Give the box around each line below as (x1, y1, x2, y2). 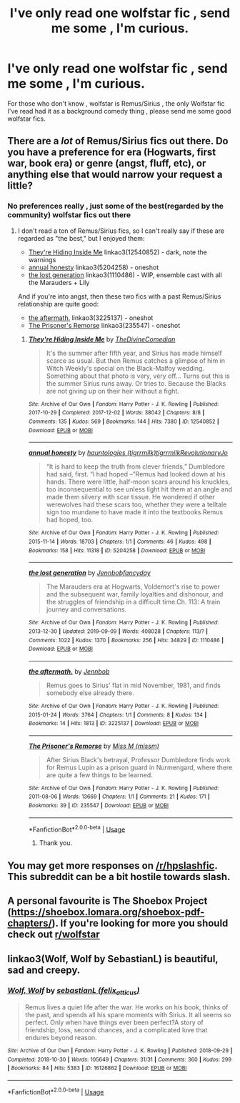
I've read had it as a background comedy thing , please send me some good (7, 106, 231, 115)
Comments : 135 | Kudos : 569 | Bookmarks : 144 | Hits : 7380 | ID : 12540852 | (28, 418, 219, 425)
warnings (28, 255, 56, 264)
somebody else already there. (46, 688, 134, 697)
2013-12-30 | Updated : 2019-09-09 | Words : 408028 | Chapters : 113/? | (28, 627, 209, 635)
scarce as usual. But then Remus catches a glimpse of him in (46, 356, 226, 365)
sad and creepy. (7, 964, 81, 976)
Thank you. (39, 839, 73, 847)
